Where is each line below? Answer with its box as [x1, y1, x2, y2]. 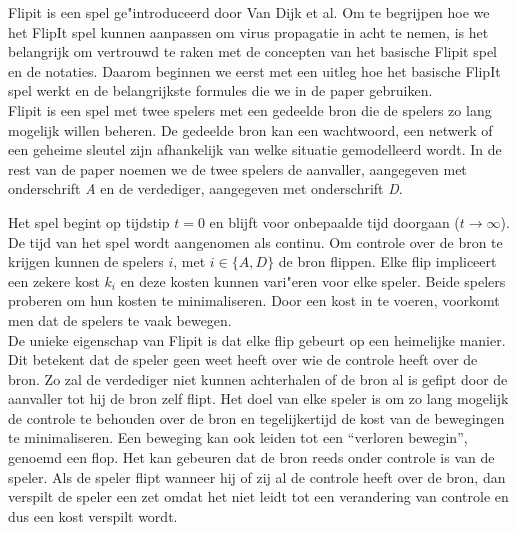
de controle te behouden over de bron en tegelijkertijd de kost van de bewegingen [8, 407, 505, 428]
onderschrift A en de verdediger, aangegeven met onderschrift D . [8, 178, 403, 199]
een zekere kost [8, 270, 100, 291]
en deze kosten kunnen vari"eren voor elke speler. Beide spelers [120, 270, 506, 291]
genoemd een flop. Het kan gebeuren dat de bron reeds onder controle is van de [8, 447, 495, 468]
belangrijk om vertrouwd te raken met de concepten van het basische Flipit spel [8, 41, 498, 62]
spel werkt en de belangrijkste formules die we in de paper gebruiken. [8, 80, 433, 101]
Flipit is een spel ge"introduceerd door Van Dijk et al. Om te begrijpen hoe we [8, 2, 490, 22]
